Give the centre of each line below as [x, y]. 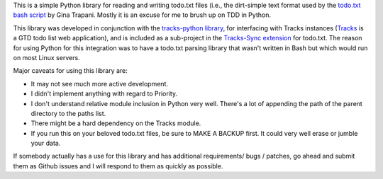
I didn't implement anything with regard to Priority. [104, 94]
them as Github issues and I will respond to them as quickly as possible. [118, 166]
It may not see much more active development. [100, 83]
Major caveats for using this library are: [70, 71]
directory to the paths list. [68, 113]
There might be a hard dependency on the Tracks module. [116, 123]
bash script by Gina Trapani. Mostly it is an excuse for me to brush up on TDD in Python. [142, 15]
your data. [46, 143]
